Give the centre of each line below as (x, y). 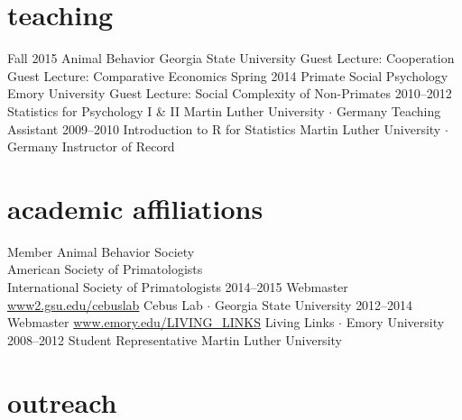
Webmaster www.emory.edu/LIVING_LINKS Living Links (171, 322)
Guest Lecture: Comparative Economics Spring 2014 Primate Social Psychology (228, 75)
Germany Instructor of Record (91, 146)
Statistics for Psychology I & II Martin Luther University (166, 110)
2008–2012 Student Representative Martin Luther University (175, 339)
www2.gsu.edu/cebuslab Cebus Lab (105, 304)
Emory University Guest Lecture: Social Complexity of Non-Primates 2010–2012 (230, 93)
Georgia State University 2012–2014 (314, 304)
